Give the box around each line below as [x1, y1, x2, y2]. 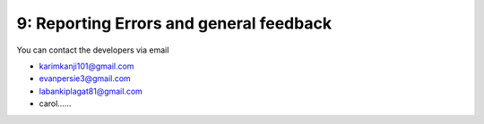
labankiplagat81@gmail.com [39, 86, 143, 96]
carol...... [39, 98, 72, 109]
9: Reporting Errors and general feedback [16, 13, 332, 33]
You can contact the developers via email [16, 45, 169, 55]
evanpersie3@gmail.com [39, 73, 132, 84]
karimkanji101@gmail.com [39, 61, 134, 71]
